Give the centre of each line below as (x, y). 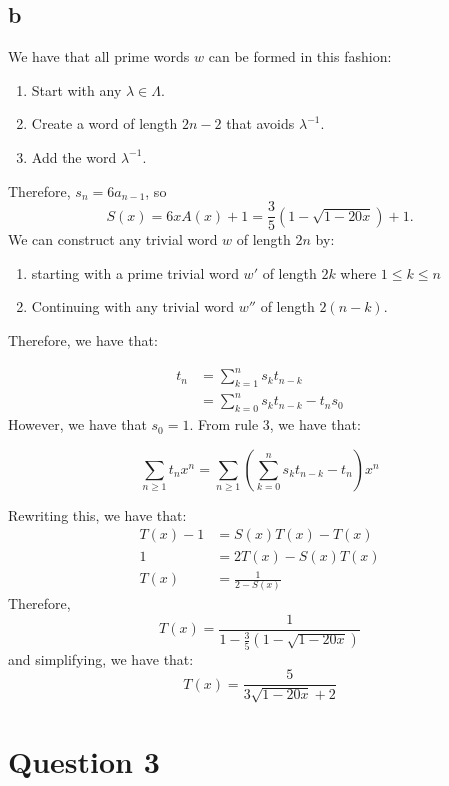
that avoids (260, 123)
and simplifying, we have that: (101, 658)
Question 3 (84, 760)
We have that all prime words (99, 56)
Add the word (74, 156)
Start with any (76, 89)
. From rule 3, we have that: (275, 424)
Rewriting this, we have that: (97, 514)
